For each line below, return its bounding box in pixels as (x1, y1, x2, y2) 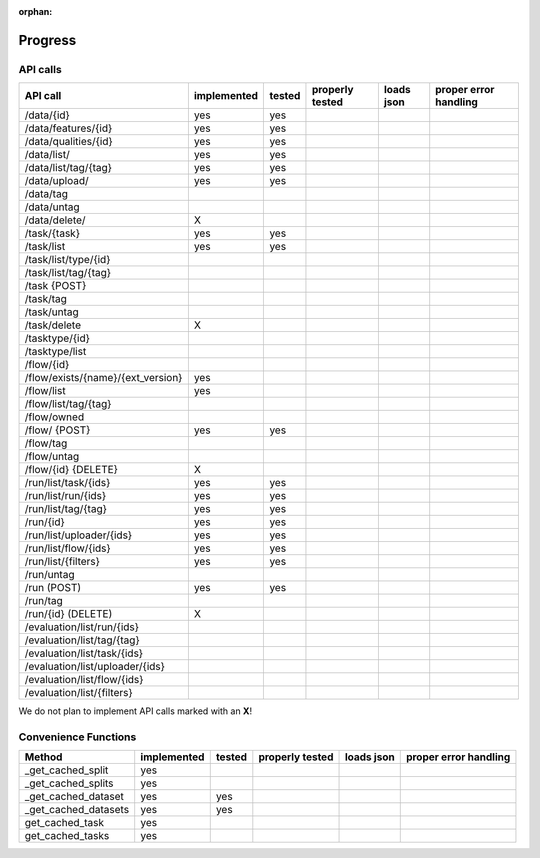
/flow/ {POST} (24, 423, 91, 437)
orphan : (18, 6, 53, 17)
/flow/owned (24, 410, 85, 424)
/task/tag (24, 292, 67, 306)
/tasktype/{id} (24, 331, 90, 345)
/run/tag (24, 594, 64, 608)
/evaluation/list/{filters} (24, 686, 134, 700)
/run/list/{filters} (24, 555, 100, 569)
